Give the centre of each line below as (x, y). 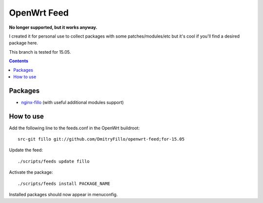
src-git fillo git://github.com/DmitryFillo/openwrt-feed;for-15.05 (101, 139)
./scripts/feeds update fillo (54, 161)
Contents (19, 61)
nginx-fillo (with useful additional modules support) (73, 102)
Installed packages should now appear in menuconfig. (63, 195)
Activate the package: (31, 172)
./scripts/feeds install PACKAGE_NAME (64, 183)
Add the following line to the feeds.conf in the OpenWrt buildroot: (74, 128)
